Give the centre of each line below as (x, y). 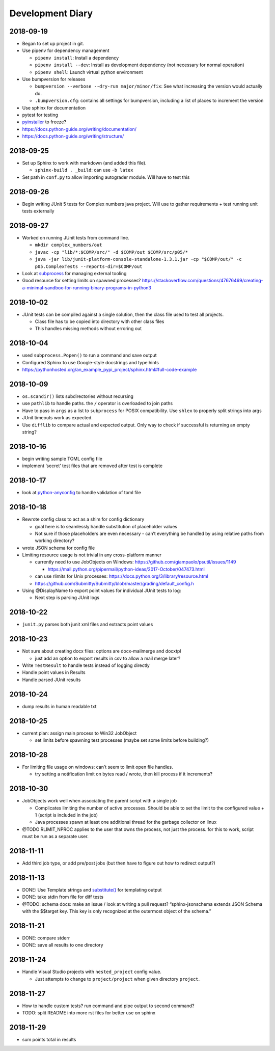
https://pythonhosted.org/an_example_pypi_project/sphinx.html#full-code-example (109, 370)
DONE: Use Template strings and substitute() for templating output (92, 890)
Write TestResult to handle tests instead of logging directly (86, 665)
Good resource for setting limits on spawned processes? (81, 281)
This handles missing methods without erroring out (88, 329)
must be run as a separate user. (55, 837)
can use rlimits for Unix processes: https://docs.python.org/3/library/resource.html (121, 576)
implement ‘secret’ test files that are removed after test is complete (92, 466)
